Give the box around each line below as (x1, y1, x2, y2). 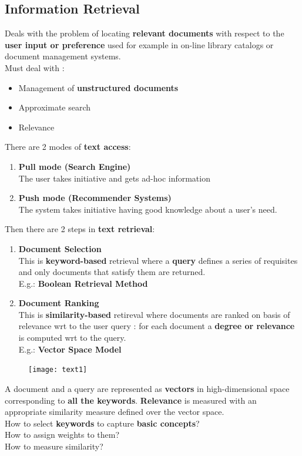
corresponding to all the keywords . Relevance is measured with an (5, 394, 257, 406)
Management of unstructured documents (18, 81, 179, 93)
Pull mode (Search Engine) (18, 160, 131, 172)
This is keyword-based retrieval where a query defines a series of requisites (18, 254, 298, 266)
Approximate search (18, 101, 91, 113)
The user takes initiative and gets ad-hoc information (18, 172, 210, 184)
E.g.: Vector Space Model (18, 343, 122, 355)
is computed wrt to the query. (18, 331, 126, 344)
